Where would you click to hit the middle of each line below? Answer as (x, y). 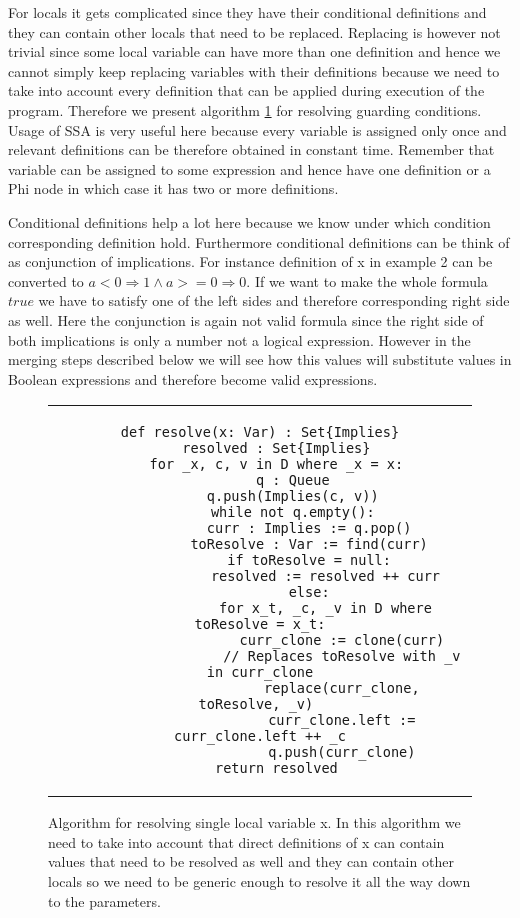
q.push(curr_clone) (342, 752)
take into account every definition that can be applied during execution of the (246, 90)
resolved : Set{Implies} (276, 448)
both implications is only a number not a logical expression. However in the (239, 339)
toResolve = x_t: (260, 624)
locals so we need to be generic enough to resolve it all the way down (259, 881)
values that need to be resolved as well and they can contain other (251, 861)
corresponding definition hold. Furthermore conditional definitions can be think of (259, 241)
